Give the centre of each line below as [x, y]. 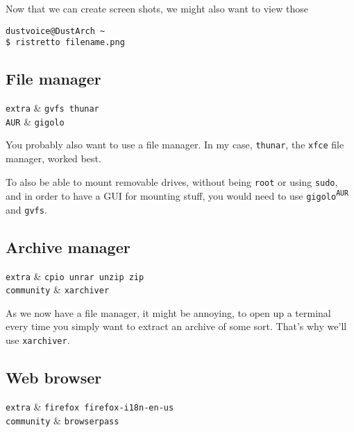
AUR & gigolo [35, 121]
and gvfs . [26, 209]
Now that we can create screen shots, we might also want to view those [157, 8]
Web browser [54, 378]
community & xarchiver [58, 290]
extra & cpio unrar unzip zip [75, 276]
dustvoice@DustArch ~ [56, 31]
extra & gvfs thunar [52, 108]
